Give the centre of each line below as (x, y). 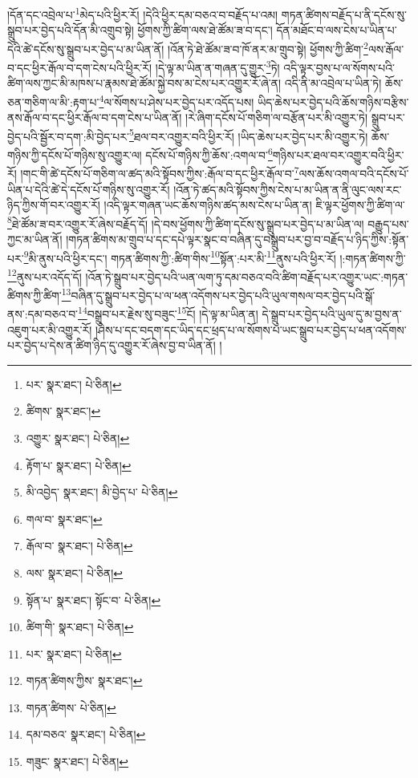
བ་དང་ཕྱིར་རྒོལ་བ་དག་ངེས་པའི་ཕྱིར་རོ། (80, 67)
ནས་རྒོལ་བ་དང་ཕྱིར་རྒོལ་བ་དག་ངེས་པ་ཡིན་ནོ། (95, 118)
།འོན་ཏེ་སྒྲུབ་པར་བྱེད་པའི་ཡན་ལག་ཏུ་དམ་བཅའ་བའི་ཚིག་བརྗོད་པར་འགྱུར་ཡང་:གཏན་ (247, 276)
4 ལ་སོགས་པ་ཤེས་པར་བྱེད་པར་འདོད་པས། (177, 100)
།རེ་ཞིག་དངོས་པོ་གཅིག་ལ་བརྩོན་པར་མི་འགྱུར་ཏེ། (277, 118)
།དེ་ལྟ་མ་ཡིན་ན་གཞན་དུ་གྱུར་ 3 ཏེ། (217, 66)
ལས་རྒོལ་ (386, 49)
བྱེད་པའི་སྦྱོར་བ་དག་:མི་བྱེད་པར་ (68, 136)
